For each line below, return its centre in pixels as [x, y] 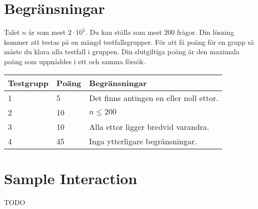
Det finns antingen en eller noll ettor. [154, 98]
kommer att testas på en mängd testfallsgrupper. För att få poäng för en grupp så [129, 42]
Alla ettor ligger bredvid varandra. [149, 126]
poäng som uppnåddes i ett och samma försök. [75, 61]
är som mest [47, 32]
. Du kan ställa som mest [124, 32]
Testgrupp [28, 83]
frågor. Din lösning [205, 32]
